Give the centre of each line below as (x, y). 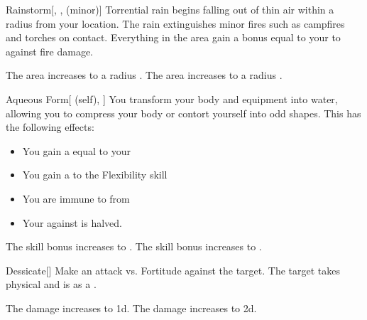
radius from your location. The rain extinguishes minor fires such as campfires (175, 23)
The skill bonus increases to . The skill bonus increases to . (134, 246)
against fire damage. (50, 51)
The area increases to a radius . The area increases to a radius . (144, 75)
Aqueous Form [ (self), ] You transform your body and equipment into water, (172, 98)
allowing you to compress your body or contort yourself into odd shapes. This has (183, 113)
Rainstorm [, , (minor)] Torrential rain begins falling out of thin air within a (170, 9)
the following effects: (50, 127)
